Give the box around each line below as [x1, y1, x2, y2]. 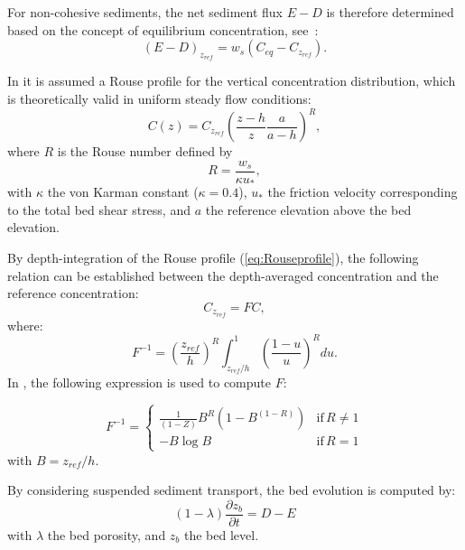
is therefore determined [326, 3, 454, 21]
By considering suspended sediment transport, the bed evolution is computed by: [7, 480, 456, 499]
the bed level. [183, 525, 259, 544]
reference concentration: [7, 284, 139, 303]
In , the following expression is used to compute [7, 372, 271, 391]
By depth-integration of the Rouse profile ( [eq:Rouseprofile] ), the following [7, 247, 419, 266]
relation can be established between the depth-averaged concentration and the [7, 266, 439, 284]
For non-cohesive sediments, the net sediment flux [7, 3, 284, 21]
